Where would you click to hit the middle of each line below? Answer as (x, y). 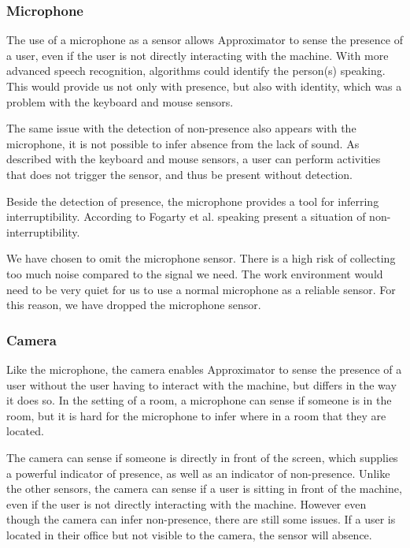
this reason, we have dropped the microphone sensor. (134, 305)
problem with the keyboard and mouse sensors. (120, 101)
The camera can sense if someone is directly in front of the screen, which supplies (202, 457)
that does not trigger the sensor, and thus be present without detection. (179, 174)
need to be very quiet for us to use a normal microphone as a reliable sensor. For (201, 289)
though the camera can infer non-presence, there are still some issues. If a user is (201, 519)
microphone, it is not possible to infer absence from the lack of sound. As (183, 143)
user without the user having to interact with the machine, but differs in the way (201, 384)
